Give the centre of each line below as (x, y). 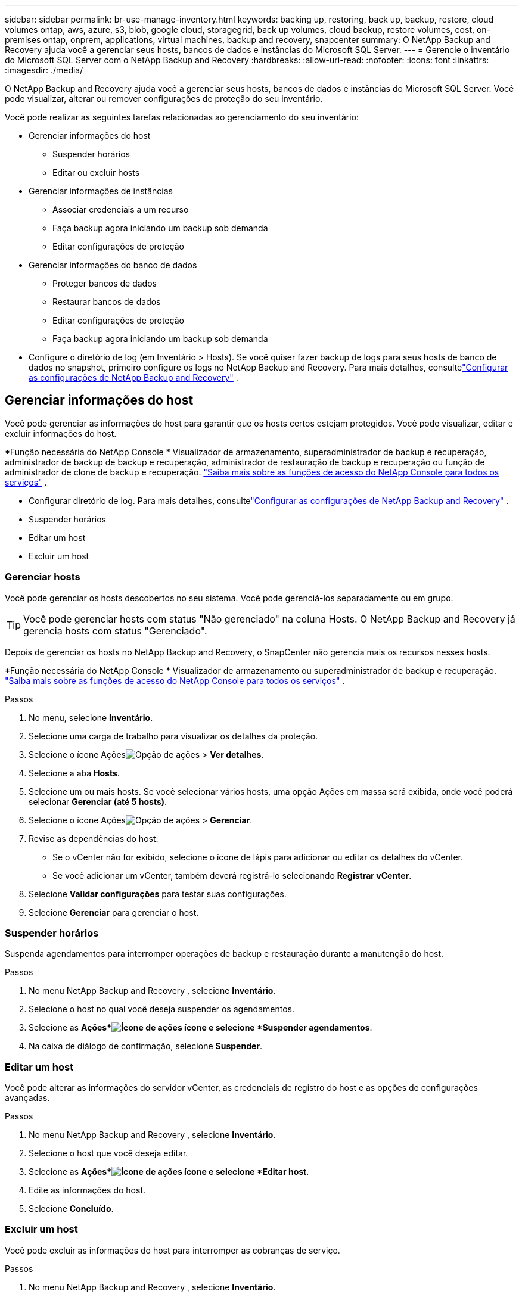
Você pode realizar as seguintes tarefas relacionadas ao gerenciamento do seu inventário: (182, 117)
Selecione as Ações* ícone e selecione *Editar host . (169, 1172)
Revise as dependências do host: (94, 838)
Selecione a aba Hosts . (74, 773)
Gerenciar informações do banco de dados (113, 265)
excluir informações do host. (61, 433)
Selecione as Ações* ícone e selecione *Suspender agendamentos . (201, 1028)
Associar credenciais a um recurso (121, 209)
